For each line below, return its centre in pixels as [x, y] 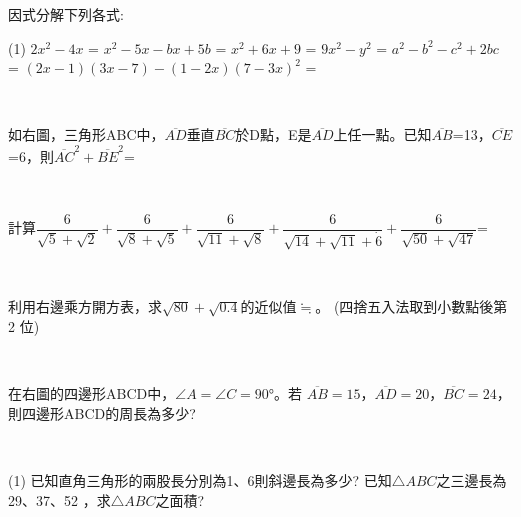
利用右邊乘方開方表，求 [85, 306]
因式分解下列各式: [66, 14]
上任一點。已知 [382, 134]
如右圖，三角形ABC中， [86, 134]
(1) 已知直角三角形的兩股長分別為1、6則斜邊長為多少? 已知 [200, 479]
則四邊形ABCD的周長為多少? [102, 412]
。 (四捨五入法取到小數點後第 [411, 306]
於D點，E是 [273, 134]
